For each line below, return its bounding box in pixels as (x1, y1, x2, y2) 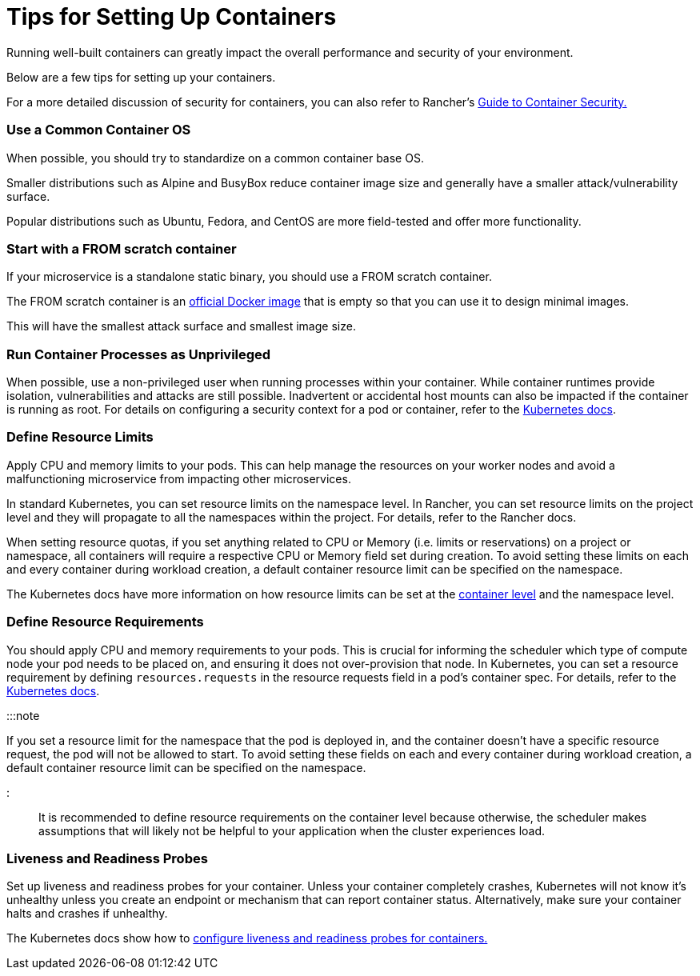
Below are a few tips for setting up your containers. (6, 70, 276, 84)
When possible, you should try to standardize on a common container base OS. (6, 150, 424, 165)
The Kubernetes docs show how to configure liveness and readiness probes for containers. (6, 931, 488, 946)
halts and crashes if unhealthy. (6, 906, 168, 921)
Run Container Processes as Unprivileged (6, 346, 271, 362)
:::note (6, 708, 40, 722)
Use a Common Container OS (6, 122, 191, 138)
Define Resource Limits (6, 429, 154, 446)
